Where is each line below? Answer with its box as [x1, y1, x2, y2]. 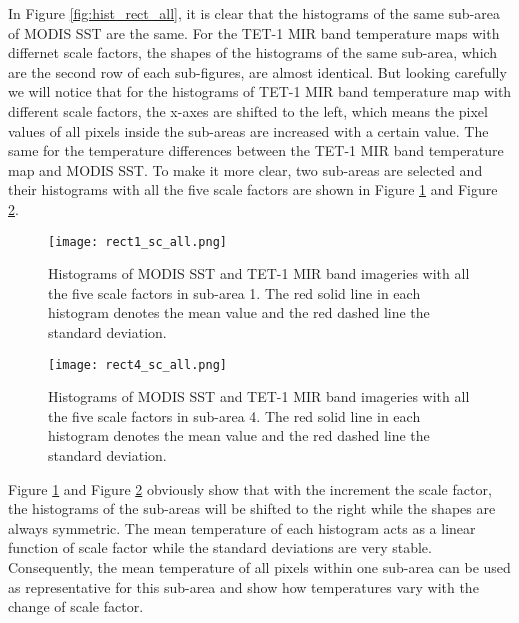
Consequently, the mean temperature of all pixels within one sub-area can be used [8, 556, 511, 577]
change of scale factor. [8, 596, 144, 617]
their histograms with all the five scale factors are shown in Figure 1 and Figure [8, 179, 498, 200]
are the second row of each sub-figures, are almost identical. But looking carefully [8, 61, 507, 82]
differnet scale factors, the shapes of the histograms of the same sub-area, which [8, 42, 498, 63]
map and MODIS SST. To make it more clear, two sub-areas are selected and [8, 159, 483, 180]
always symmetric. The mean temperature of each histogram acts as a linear [8, 517, 476, 538]
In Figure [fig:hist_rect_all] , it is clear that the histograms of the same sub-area [8, 3, 501, 23]
